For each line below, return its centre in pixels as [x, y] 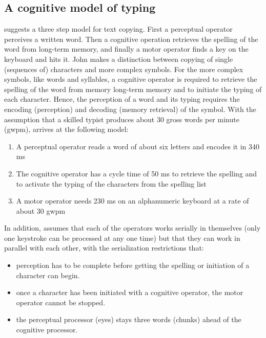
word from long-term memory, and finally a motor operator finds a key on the [126, 49]
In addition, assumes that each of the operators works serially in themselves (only [132, 228]
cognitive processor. [47, 330]
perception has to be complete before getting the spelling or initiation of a [133, 265]
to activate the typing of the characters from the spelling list [111, 183]
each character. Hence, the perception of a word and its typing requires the [122, 99]
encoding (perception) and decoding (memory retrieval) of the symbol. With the [130, 109]
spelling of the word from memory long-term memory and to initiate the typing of [133, 89]
